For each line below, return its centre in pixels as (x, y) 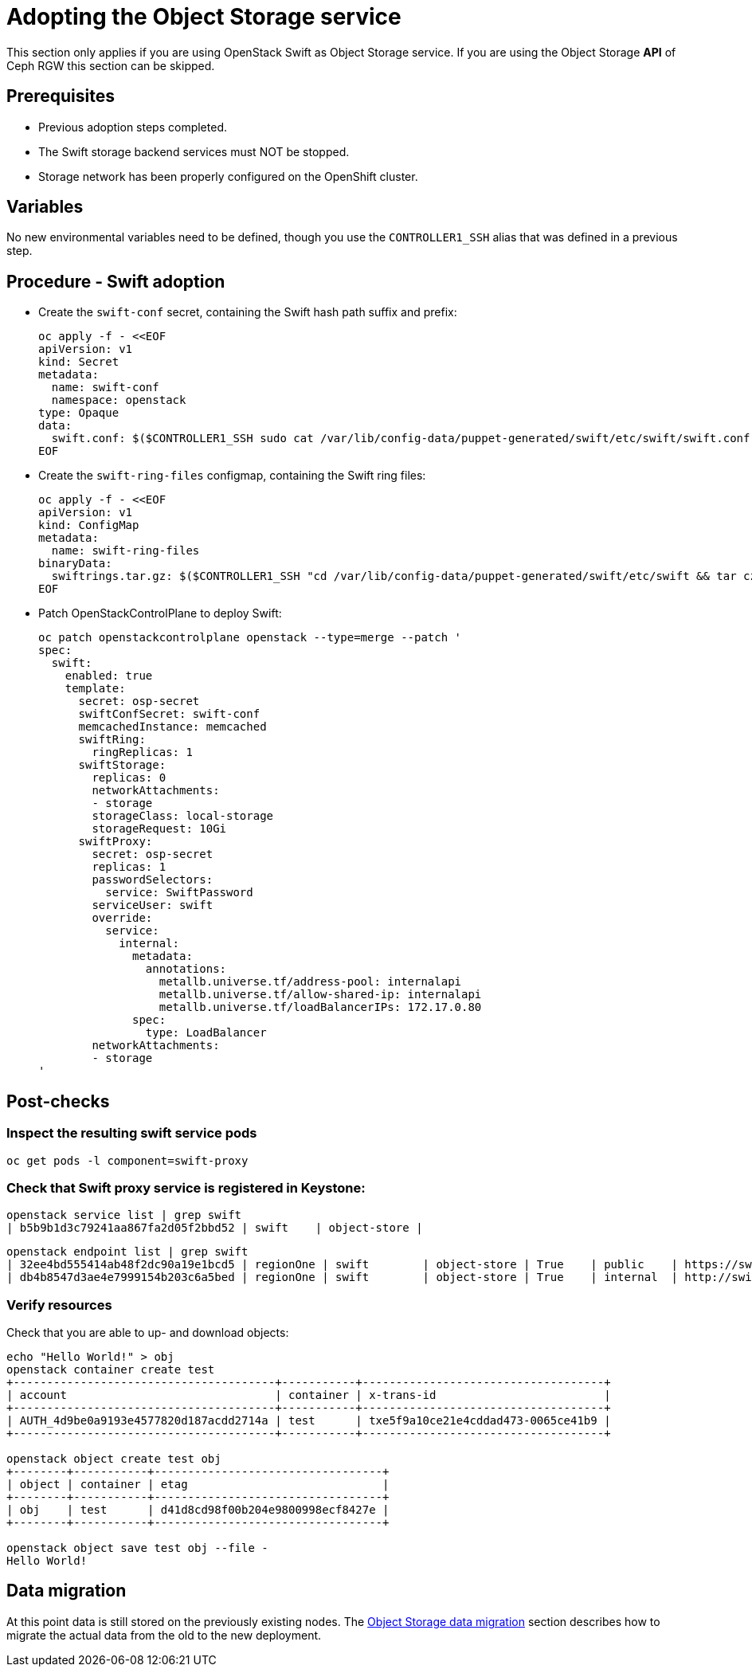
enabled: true (109, 676)
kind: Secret (79, 362)
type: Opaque (79, 413)
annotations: (186, 969)
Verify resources (59, 1305)
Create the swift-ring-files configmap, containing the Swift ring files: (232, 476)
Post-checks (58, 1101)
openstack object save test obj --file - (137, 1548)
